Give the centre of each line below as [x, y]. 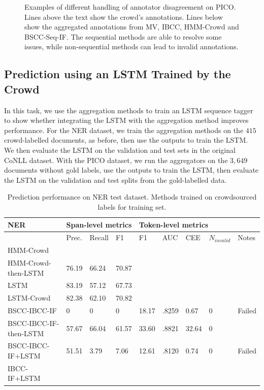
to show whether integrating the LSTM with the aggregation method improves [126, 120]
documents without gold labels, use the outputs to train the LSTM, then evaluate [131, 170]
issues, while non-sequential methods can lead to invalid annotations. [131, 46]
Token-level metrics [174, 224]
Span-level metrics [99, 224]
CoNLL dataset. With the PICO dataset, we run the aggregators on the [116, 160]
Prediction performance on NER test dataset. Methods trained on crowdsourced [132, 197]
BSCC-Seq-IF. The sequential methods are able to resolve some [123, 36]
